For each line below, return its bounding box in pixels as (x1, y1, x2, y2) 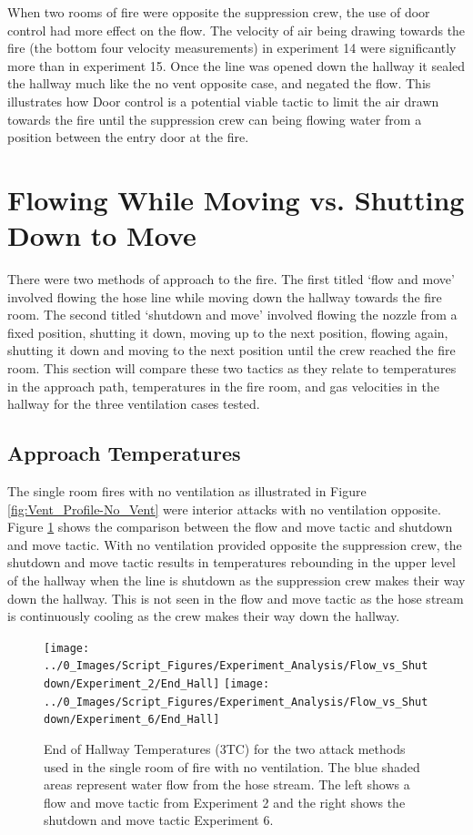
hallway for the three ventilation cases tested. (7, 394, 260, 413)
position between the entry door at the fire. (7, 127, 249, 147)
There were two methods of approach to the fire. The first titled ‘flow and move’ (7, 270, 455, 289)
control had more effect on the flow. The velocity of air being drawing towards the (7, 20, 466, 39)
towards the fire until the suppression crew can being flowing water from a (7, 109, 422, 128)
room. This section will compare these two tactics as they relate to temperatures (7, 359, 457, 378)
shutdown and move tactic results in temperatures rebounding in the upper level (7, 553, 456, 572)
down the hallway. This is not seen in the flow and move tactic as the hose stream (7, 588, 464, 607)
